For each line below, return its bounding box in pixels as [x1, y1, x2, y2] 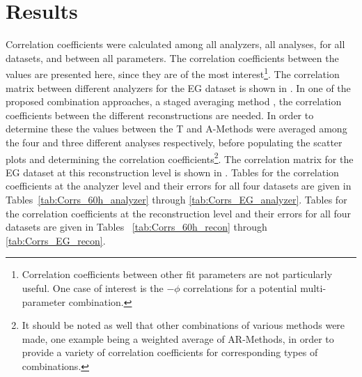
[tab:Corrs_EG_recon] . [6, 233, 106, 247]
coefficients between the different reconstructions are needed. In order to [6, 107, 314, 122]
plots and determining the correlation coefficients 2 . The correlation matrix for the [6, 149, 354, 166]
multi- [300, 280, 326, 295]
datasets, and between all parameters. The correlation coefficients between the [6, 50, 339, 65]
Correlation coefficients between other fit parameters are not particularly [22, 267, 333, 282]
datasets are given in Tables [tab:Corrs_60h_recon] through [6, 220, 267, 234]
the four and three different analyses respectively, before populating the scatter [6, 134, 343, 149]
